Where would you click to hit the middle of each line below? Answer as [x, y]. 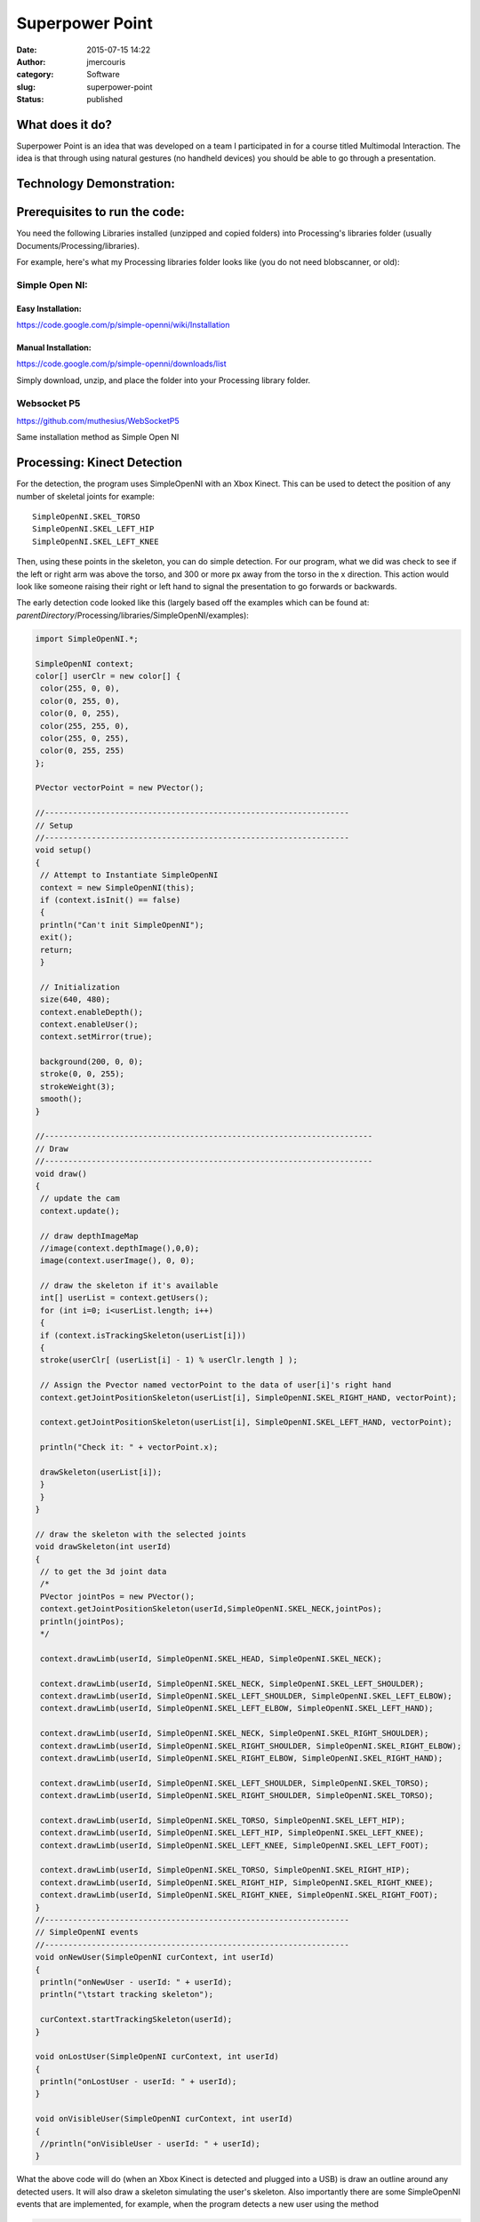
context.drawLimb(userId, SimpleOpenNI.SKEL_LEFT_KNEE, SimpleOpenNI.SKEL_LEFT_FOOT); [235, 1845]
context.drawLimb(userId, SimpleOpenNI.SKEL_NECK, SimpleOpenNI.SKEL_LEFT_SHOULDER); [232, 1683]
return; [57, 950]
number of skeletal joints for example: [85, 496]
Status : [30, 100]
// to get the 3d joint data [104, 1572]
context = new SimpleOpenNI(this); [118, 887]
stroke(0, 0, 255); [82, 1074]
